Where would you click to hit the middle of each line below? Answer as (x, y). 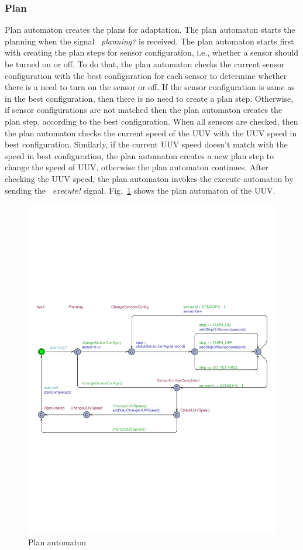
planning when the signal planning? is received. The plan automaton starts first (149, 41)
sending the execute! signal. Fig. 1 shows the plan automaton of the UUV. (140, 190)
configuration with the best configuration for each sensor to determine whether (146, 75)
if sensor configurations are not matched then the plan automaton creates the (144, 110)
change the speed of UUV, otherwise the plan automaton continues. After (137, 167)
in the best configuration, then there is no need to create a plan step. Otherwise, (149, 98)
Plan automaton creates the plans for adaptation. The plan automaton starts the (150, 30)
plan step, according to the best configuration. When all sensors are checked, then (151, 121)
